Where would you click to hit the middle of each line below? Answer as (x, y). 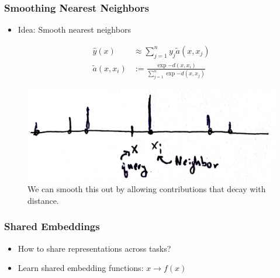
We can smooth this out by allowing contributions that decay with (147, 189)
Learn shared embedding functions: (81, 268)
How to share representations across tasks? (94, 248)
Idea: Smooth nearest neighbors (74, 29)
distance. (43, 200)
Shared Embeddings (52, 226)
